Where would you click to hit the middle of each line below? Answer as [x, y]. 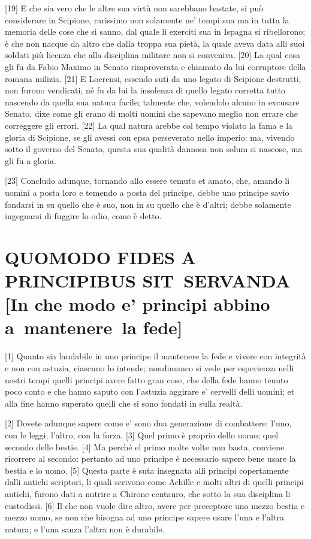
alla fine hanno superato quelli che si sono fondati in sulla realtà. [124, 403]
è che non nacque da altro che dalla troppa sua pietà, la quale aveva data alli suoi [155, 43]
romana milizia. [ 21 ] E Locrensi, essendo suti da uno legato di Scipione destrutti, [153, 78]
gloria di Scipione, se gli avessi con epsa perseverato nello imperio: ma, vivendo [150, 137]
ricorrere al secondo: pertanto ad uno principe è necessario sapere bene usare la [150, 458]
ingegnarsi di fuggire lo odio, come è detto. [83, 216]
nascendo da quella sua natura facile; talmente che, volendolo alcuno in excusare [152, 102]
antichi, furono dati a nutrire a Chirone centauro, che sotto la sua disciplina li [148, 493]
